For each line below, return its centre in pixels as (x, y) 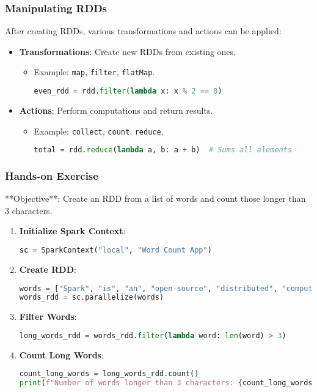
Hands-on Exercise (52, 175)
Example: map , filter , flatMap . (94, 72)
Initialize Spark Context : (72, 231)
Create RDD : (48, 269)
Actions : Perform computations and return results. (116, 110)
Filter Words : (48, 316)
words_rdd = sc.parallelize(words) (92, 298)
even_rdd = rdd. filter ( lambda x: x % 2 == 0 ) (128, 91)
